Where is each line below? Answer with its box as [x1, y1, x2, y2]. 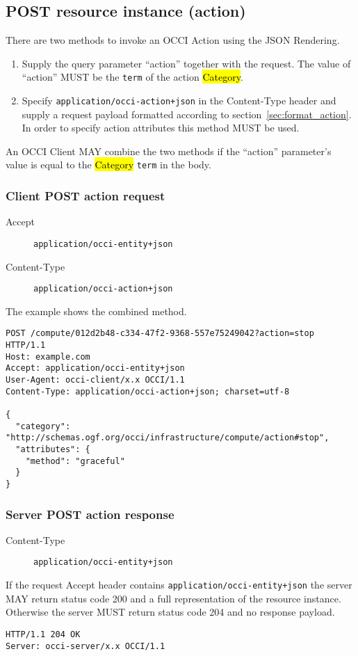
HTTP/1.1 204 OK [6, 629, 81, 639]
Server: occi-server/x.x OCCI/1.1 [6, 641, 165, 651]
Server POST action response [6, 505, 174, 522]
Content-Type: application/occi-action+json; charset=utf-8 [6, 386, 290, 397]
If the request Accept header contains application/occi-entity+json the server [6, 577, 352, 592]
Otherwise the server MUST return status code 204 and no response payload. [6, 605, 335, 619]
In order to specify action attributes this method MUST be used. [22, 120, 300, 135]
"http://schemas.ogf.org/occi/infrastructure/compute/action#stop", [6, 433, 329, 443]
